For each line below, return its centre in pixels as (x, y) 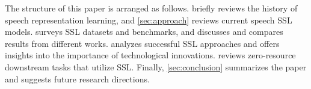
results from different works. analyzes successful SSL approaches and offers (142, 43)
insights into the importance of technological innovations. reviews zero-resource (150, 55)
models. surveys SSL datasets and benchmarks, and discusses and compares (144, 32)
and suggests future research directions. (77, 78)
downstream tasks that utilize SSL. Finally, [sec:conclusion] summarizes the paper (156, 66)
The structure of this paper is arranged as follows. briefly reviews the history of (151, 8)
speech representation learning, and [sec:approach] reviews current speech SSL (149, 20)
